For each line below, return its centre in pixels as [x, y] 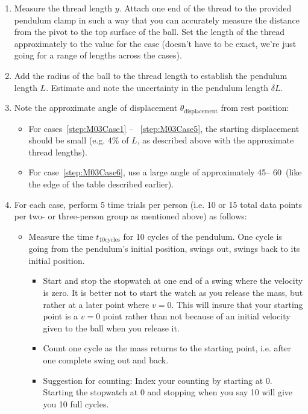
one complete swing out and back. [106, 359]
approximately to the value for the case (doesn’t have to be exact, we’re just [155, 43]
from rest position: [255, 108]
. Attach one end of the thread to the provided [205, 8]
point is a [61, 316]
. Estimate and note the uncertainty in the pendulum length [157, 87]
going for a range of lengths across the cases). [98, 55]
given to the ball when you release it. [111, 328]
